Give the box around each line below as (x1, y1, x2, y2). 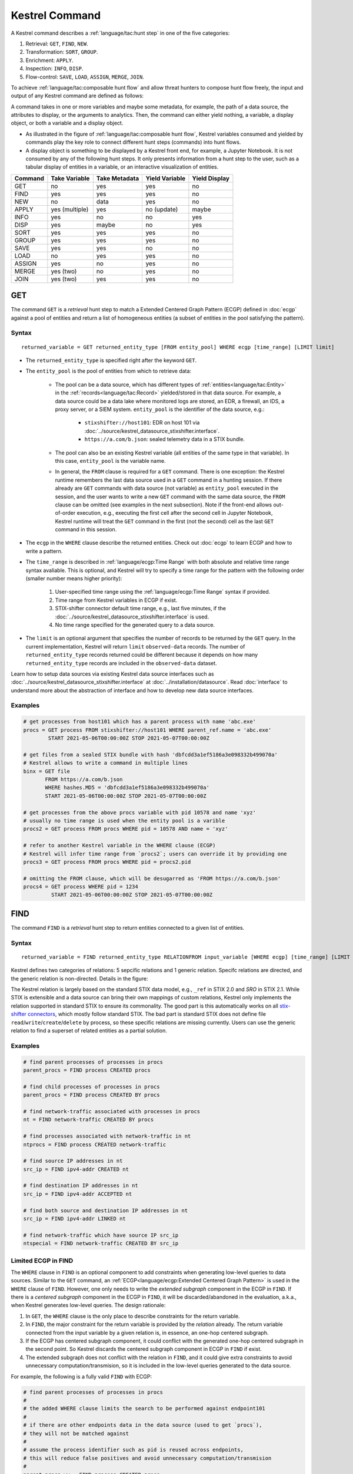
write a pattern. (25, 547, 63, 554)
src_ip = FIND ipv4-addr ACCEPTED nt (23, 1190, 132, 1197)
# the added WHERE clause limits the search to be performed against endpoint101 (23, 1405, 266, 1412)
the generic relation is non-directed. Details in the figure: (11, 975, 148, 982)
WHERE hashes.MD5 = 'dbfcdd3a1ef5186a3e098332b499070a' (45, 784, 210, 791)
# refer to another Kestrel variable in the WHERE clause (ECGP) (23, 842, 216, 849)
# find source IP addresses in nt (23, 1157, 123, 1164)
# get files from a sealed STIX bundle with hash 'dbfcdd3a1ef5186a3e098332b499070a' (23, 751, 278, 758)
